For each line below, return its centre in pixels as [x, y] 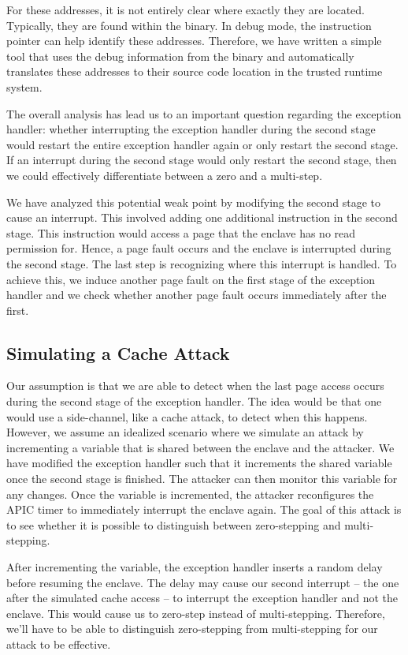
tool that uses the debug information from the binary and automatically [180, 56]
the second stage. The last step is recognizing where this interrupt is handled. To [202, 263]
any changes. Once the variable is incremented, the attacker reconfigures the [190, 494]
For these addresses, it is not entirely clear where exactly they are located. [185, 9]
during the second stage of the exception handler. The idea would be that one [194, 401]
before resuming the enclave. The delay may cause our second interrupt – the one [203, 582]
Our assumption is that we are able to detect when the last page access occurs [195, 386]
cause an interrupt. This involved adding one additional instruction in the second [202, 217]
